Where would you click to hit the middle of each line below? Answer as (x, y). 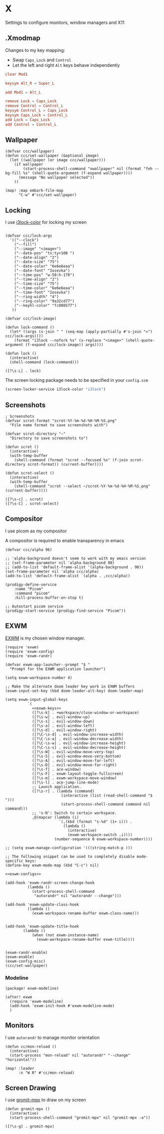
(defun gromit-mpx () (28, 1109)
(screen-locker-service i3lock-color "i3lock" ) (56, 389)
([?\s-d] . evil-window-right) (64, 730)
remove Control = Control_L (34, 106)
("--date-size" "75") (36, 262)
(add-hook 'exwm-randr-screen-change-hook (50, 883)
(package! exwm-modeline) (32, 988)
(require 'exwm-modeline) (37, 1001)
